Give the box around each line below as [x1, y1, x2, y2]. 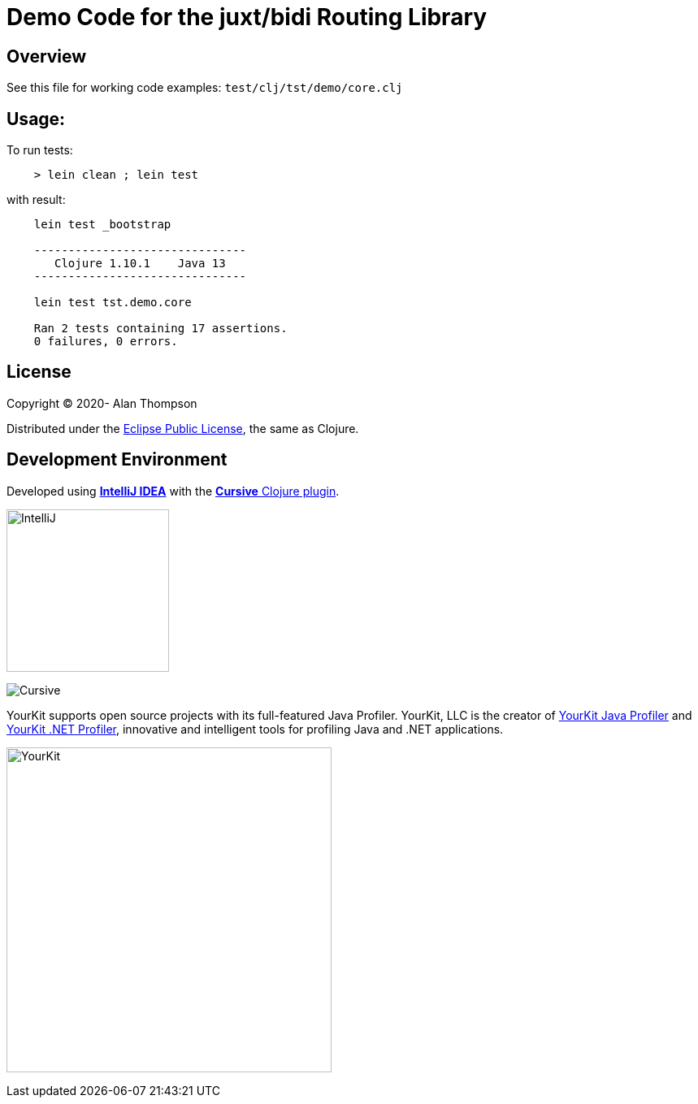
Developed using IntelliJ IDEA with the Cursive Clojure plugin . [7, 483, 340, 498]
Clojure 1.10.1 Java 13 [54, 257, 226, 271]
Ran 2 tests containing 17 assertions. [33, 322, 288, 336]
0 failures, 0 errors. [33, 335, 178, 349]
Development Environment [7, 449, 228, 470]
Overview [7, 45, 87, 67]
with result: [7, 193, 66, 207]
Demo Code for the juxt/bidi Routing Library [7, 3, 488, 31]
